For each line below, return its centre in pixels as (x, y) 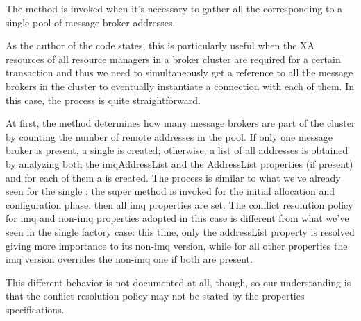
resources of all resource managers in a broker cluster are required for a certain (173, 59)
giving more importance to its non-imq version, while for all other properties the (177, 245)
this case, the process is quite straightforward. (103, 99)
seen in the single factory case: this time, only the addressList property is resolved (180, 231)
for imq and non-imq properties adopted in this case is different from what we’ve (177, 218)
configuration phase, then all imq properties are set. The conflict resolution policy (179, 204)
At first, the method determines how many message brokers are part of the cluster (180, 123)
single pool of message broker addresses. (91, 22)
